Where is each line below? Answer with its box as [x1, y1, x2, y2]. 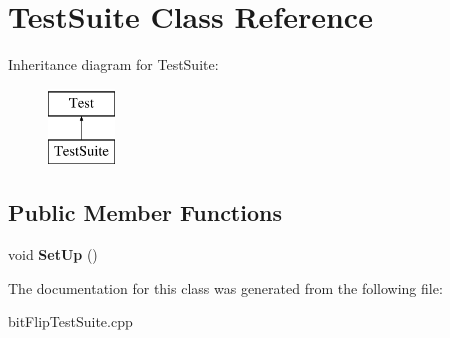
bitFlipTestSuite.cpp [8, 311, 133, 332]
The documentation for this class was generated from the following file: [8, 277, 443, 298]
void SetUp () [8, 244, 98, 265]
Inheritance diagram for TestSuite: [8, 54, 219, 75]
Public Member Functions [8, 197, 282, 228]
